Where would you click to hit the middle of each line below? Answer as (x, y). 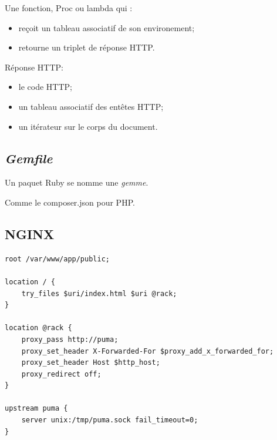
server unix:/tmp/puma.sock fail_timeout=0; (110, 420)
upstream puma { (36, 409)
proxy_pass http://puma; (70, 339)
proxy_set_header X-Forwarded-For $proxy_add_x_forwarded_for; (148, 351)
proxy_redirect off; (61, 374)
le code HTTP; (45, 87)
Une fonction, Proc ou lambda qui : (69, 8)
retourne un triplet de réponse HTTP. (87, 47)
